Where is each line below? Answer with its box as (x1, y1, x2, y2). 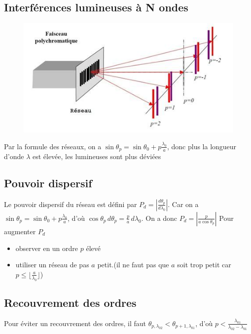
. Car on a (168, 199, 199, 209)
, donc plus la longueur (167, 141, 237, 151)
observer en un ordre (15, 243, 78, 253)
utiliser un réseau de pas (15, 259, 89, 270)
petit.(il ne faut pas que (97, 259, 169, 270)
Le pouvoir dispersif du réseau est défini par (4, 199, 137, 209)
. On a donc (141, 212, 178, 223)
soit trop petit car (177, 259, 231, 270)
